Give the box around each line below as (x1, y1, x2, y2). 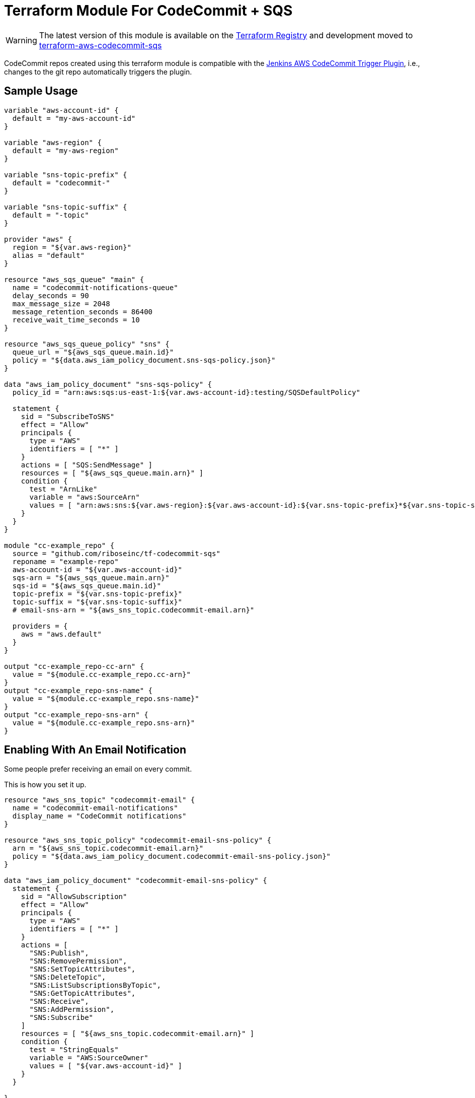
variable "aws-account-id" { (4, 106, 119, 114)
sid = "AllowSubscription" (21, 893, 127, 901)
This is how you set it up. (4, 780, 87, 789)
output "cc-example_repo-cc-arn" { (4, 662, 144, 670)
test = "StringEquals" (29, 1046, 119, 1054)
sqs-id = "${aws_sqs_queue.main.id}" (12, 581, 161, 590)
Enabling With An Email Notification (4, 743, 186, 757)
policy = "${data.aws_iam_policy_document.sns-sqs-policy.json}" (12, 356, 276, 364)
